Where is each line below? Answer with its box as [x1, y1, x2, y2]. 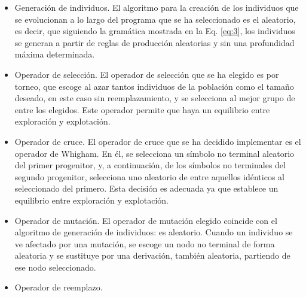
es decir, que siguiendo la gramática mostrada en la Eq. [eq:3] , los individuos [14, 25, 295, 37]
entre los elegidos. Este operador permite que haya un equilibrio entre [14, 103, 270, 116]
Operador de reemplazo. [14, 281, 103, 293]
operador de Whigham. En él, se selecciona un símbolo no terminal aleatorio [14, 147, 295, 159]
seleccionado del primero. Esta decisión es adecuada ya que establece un [14, 182, 279, 195]
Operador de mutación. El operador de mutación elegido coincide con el [14, 214, 277, 226]
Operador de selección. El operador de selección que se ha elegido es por [14, 68, 279, 80]
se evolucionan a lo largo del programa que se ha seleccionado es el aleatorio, [14, 13, 296, 25]
